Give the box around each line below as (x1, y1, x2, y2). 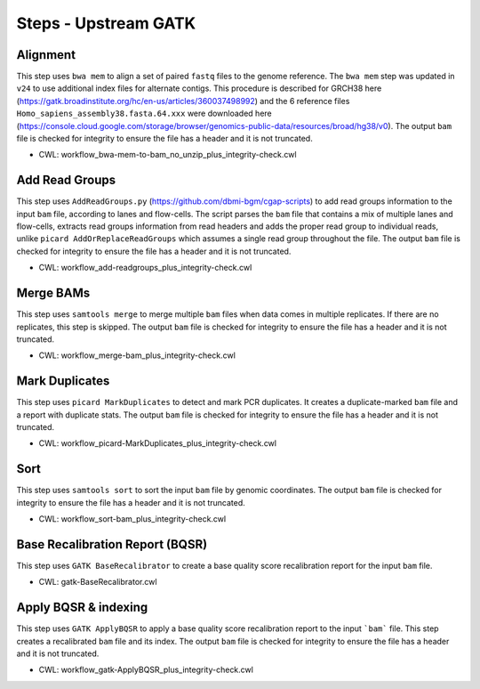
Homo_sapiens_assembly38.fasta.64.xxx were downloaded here (16, 108, 272, 119)
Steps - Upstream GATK (16, 13, 196, 33)
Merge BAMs (16, 286, 91, 301)
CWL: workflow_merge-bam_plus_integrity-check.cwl (38, 350, 236, 361)
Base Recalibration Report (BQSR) (16, 537, 208, 552)
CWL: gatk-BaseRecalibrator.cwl (38, 577, 157, 588)
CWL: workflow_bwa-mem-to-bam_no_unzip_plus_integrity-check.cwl (38, 150, 297, 160)
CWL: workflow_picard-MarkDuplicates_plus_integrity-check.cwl (38, 438, 277, 449)
